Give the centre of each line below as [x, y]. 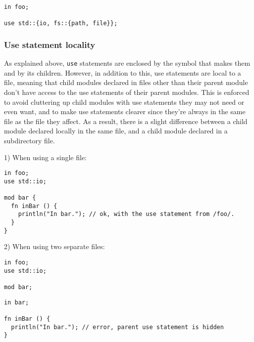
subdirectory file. [29, 140]
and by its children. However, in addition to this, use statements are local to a [123, 72]
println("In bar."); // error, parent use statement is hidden [117, 327]
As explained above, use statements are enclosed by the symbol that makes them [127, 63]
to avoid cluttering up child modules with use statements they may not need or [124, 102]
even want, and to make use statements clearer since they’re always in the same [125, 111]
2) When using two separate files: [54, 246]
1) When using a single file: [45, 157]
